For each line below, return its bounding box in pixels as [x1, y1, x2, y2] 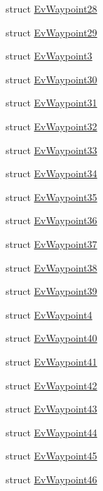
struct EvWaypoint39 [6, 284, 97, 298]
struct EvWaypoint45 [6, 448, 97, 463]
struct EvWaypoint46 [6, 471, 97, 486]
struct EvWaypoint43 [6, 401, 97, 416]
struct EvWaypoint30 [6, 71, 97, 86]
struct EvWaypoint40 [6, 331, 97, 345]
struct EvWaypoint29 [6, 25, 97, 39]
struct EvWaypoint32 [6, 118, 97, 133]
